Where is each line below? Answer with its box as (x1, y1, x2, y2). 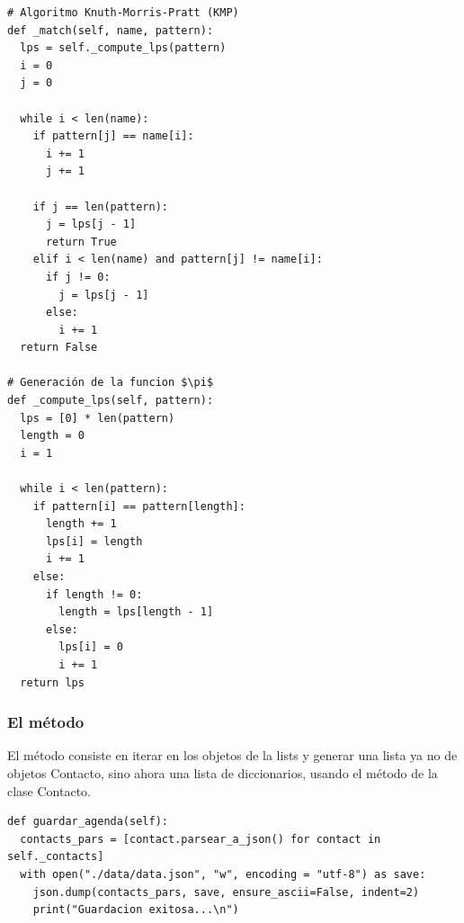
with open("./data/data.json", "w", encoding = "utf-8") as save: (20, 867, 426, 881)
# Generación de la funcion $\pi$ (7, 376, 214, 390)
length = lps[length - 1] (58, 605, 214, 619)
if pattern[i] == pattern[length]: (32, 499, 245, 513)
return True (45, 235, 117, 248)
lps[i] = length (45, 534, 143, 548)
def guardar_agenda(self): (7, 815, 168, 829)
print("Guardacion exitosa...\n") (32, 903, 239, 917)
